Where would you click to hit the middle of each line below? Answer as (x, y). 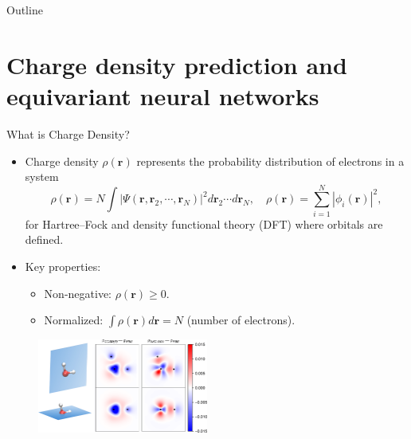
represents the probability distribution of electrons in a (270, 161)
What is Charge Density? (68, 133)
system (42, 176)
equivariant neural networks (163, 95)
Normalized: (74, 320)
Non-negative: (78, 293)
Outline (25, 10)
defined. (44, 239)
